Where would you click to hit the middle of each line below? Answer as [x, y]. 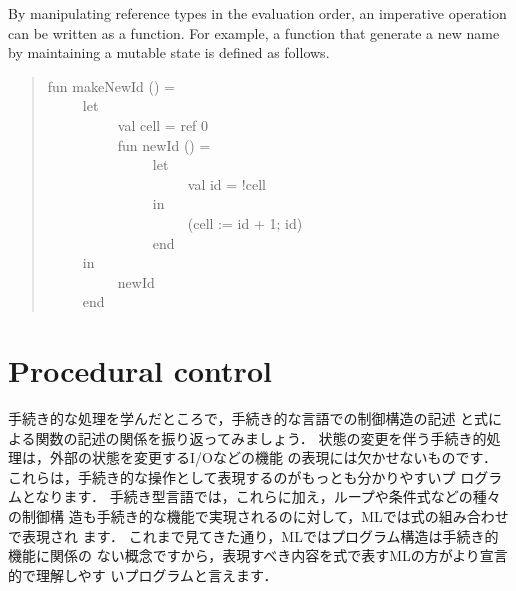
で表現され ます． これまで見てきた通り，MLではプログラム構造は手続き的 [253, 535]
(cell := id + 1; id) [245, 222]
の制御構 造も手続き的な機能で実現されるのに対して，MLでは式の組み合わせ [258, 516]
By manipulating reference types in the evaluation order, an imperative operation [257, 13]
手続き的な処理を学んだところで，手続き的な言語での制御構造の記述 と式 [248, 418]
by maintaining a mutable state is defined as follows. [169, 52]
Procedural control [140, 370]
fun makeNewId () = [111, 85]
